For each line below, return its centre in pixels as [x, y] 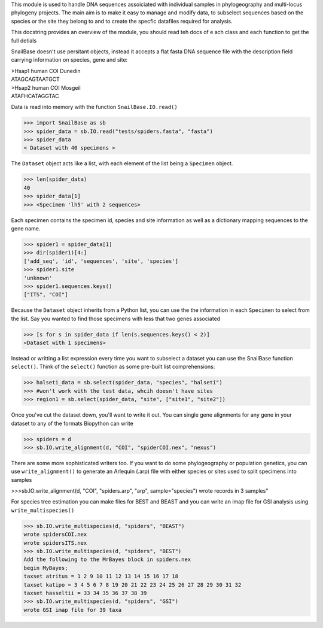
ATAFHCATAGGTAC [35, 96]
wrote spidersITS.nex [55, 543]
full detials [24, 40]
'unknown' [38, 278]
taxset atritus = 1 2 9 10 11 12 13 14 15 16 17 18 [101, 577]
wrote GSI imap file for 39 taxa [73, 610]
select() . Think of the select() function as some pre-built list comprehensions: [113, 367]
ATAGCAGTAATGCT [35, 79]
